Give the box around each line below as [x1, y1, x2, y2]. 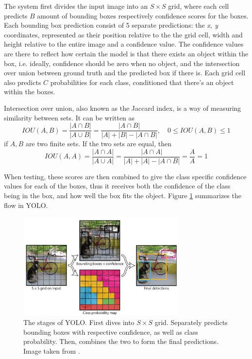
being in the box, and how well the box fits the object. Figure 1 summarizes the [4, 190, 241, 201]
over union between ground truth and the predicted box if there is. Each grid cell [4, 68, 246, 78]
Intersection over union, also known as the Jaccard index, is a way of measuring [4, 103, 241, 113]
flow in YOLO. [4, 200, 48, 210]
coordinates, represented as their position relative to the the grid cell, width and [4, 29, 243, 39]
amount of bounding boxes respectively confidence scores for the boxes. [37, 10, 249, 20]
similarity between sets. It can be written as [4, 112, 135, 122]
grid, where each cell [168, 1, 229, 11]
